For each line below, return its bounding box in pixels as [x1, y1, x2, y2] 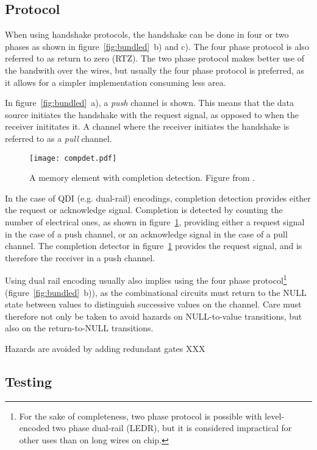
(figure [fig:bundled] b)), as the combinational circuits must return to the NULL [5, 286, 307, 298]
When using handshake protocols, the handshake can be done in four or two [5, 28, 289, 41]
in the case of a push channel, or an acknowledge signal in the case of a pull [5, 227, 288, 240]
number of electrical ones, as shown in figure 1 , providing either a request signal [5, 215, 305, 228]
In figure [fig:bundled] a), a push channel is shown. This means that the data [5, 96, 294, 109]
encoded [19, 421, 50, 434]
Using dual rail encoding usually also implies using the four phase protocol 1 [5, 272, 287, 287]
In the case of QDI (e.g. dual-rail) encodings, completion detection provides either [5, 191, 311, 204]
